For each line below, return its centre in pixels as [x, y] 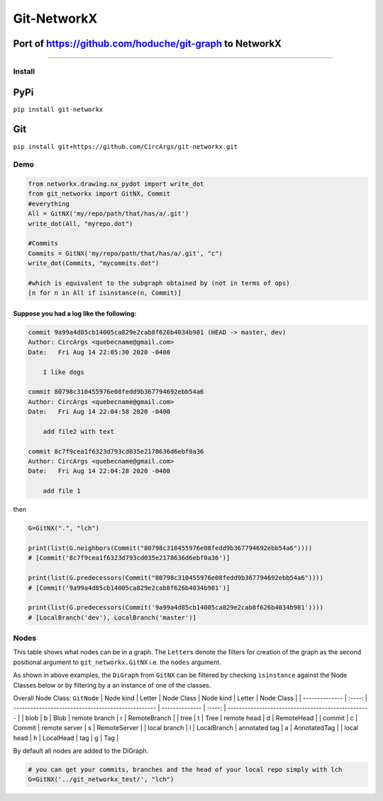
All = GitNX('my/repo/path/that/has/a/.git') [109, 214]
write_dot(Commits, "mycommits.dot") [94, 263]
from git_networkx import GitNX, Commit [99, 194]
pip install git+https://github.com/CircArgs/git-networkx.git [125, 146]
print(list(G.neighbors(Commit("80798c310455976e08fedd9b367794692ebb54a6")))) [170, 548]
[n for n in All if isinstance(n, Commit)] [105, 293]
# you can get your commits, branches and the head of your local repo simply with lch [185, 769]
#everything [49, 203]
